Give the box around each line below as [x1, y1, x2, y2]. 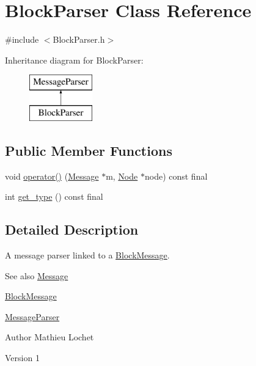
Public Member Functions [5, 141, 172, 159]
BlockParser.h [53, 33, 105, 46]
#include [5, 33, 39, 46]
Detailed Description [5, 220, 139, 239]
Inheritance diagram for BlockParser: [5, 53, 144, 66]
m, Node [106, 169, 138, 182]
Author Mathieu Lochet [5, 331, 94, 343]
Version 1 [5, 351, 40, 364]
